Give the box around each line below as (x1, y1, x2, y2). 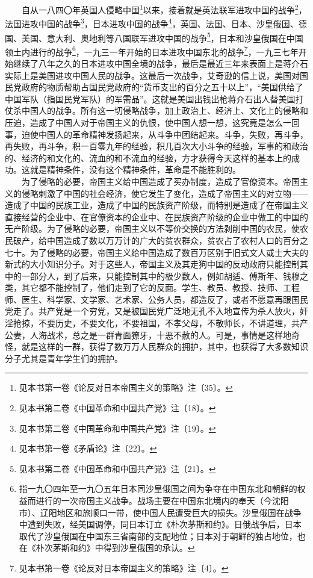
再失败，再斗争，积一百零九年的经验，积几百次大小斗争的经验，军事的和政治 (5, 140, 308, 152)
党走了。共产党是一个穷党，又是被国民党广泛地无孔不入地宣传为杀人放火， (5, 305, 300, 317)
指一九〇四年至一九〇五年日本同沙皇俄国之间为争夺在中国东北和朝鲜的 (19, 482, 297, 495)
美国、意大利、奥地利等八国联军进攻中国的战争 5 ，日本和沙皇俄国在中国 (21, 30, 303, 44)
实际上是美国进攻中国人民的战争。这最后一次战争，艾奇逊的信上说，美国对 (5, 69, 300, 81)
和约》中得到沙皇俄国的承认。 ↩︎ (69, 541, 195, 554)
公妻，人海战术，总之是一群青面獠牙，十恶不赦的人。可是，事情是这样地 (5, 328, 291, 341)
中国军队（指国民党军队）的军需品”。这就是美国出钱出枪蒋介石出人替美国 (5, 92, 296, 105)
